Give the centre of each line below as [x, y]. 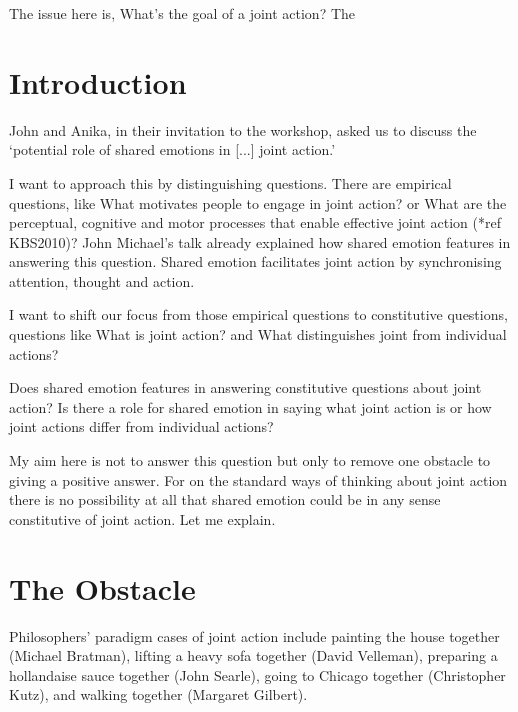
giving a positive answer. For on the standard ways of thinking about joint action [258, 479]
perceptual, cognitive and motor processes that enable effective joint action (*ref [255, 222]
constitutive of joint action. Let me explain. [142, 518]
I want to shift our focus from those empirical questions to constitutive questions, [258, 314]
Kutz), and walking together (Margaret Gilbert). [158, 694]
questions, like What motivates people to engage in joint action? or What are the [258, 202]
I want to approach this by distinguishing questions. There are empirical [230, 182]
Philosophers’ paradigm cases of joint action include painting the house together [254, 635]
